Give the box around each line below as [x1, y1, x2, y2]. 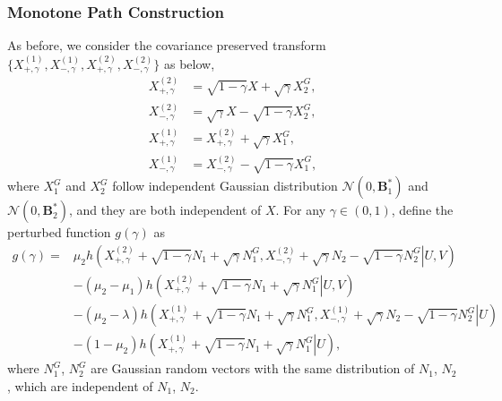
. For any [275, 200, 326, 219]
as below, [163, 54, 215, 73]
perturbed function [7, 223, 111, 242]
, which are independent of [7, 376, 153, 395]
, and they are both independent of [68, 200, 262, 219]
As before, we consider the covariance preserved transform [7, 36, 326, 55]
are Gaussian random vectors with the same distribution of [91, 359, 415, 378]
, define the [391, 200, 454, 219]
